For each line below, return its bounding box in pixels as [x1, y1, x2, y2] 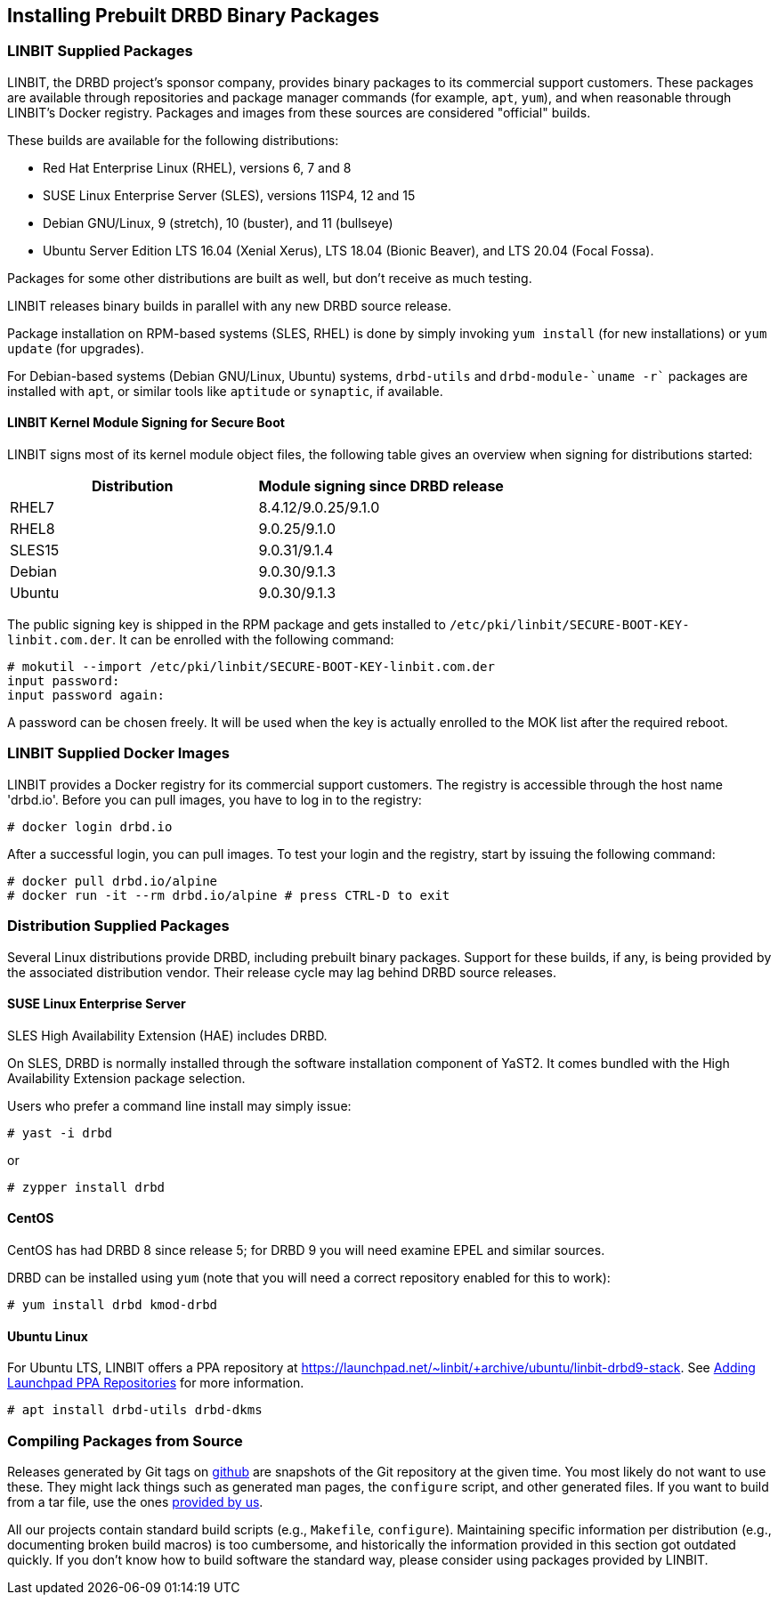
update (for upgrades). [7, 340, 144, 356]
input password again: [7, 688, 166, 703]
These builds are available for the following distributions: [7, 132, 339, 148]
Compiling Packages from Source [7, 1431, 243, 1450]
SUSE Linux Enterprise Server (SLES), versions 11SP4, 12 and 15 [43, 187, 416, 203]
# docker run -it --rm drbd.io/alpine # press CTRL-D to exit [7, 887, 450, 902]
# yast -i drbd [7, 1125, 113, 1140]
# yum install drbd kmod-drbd [7, 1297, 218, 1312]
